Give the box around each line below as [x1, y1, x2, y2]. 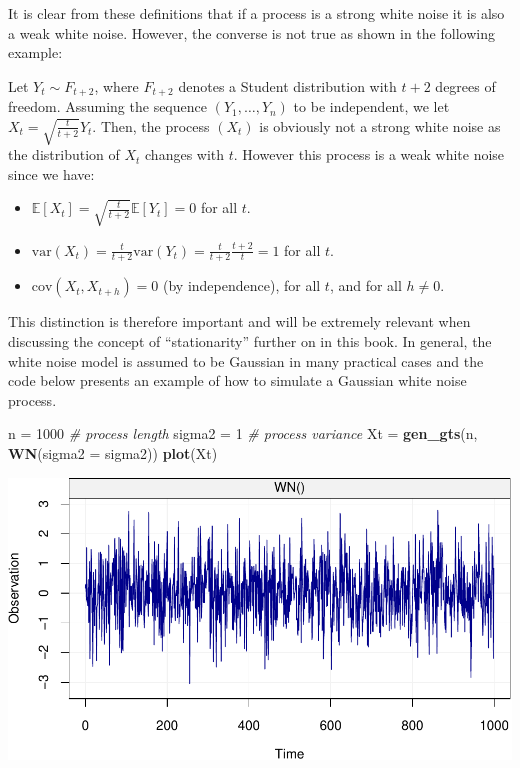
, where [94, 75, 139, 96]
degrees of [435, 75, 496, 96]
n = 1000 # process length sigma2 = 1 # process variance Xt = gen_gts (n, [8, 423, 478, 444]
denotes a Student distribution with [178, 75, 397, 96]
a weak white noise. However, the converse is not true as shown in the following [8, 22, 495, 43]
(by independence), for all [162, 275, 321, 296]
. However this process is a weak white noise [233, 144, 505, 165]
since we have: [8, 163, 95, 184]
